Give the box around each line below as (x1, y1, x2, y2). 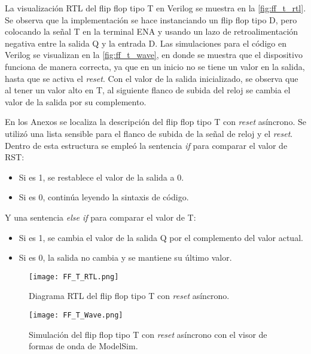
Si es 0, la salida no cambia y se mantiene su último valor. (19, 251, 232, 264)
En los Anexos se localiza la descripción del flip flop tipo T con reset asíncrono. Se (5, 115, 306, 128)
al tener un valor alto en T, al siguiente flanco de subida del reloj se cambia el (5, 84, 291, 96)
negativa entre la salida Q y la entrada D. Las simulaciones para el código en (5, 36, 286, 49)
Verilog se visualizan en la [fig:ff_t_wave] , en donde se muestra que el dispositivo (5, 48, 303, 61)
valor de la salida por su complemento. (5, 95, 147, 108)
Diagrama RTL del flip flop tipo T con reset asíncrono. (29, 289, 230, 302)
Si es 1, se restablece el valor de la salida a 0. (19, 170, 184, 183)
